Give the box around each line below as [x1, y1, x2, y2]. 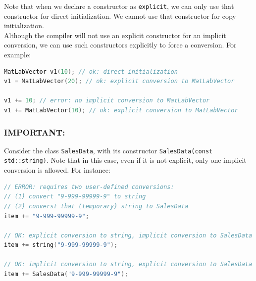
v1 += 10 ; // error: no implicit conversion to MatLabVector [4, 97, 210, 104]
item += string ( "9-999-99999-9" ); [4, 241, 118, 249]
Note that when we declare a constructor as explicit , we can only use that [4, 1, 234, 11]
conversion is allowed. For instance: [4, 165, 110, 175]
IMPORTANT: [4, 126, 65, 138]
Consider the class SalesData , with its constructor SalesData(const [4, 145, 213, 155]
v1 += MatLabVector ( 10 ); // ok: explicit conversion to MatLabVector [4, 107, 238, 114]
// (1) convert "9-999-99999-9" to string [4, 193, 146, 200]
